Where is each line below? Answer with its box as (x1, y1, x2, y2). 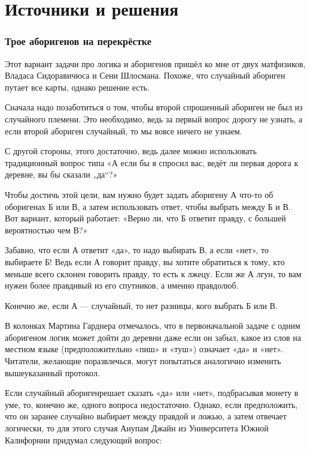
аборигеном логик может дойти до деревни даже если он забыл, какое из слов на (5, 331, 301, 343)
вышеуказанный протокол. (5, 366, 100, 379)
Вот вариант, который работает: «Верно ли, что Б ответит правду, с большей (5, 212, 286, 224)
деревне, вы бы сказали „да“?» (5, 168, 118, 181)
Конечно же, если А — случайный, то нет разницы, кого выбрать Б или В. (5, 299, 278, 311)
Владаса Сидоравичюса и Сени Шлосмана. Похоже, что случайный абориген (5, 69, 285, 82)
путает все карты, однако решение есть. (5, 80, 150, 93)
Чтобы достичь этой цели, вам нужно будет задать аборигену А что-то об (5, 188, 273, 200)
